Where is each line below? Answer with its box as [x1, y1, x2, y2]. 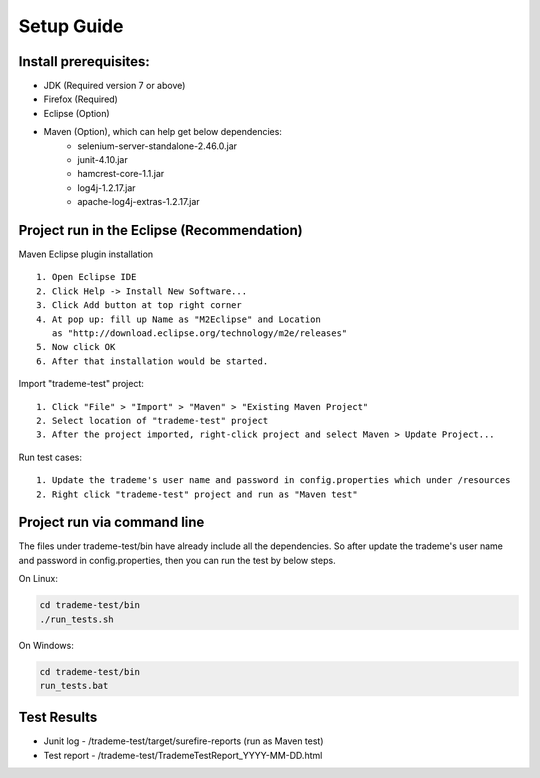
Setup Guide [18, 15, 124, 37]
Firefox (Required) [43, 93, 119, 105]
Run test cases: [18, 451, 82, 463]
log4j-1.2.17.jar [77, 181, 136, 194]
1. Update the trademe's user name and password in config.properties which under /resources [36, 475, 511, 486]
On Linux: [18, 573, 59, 585]
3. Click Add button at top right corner [36, 300, 242, 311]
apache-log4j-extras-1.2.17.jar [77, 196, 200, 208]
